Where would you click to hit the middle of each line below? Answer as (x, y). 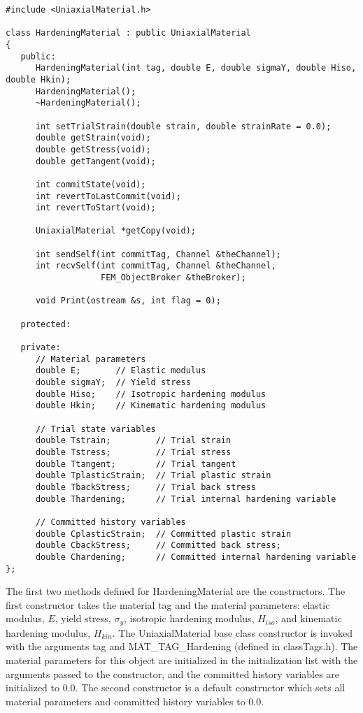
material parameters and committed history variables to (126, 701)
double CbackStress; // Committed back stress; (158, 546)
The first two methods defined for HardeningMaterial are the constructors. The (176, 591)
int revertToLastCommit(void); (108, 196)
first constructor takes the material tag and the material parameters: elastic (168, 604)
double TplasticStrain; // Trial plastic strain (153, 476)
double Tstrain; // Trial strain (133, 441)
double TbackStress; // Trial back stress (145, 487)
